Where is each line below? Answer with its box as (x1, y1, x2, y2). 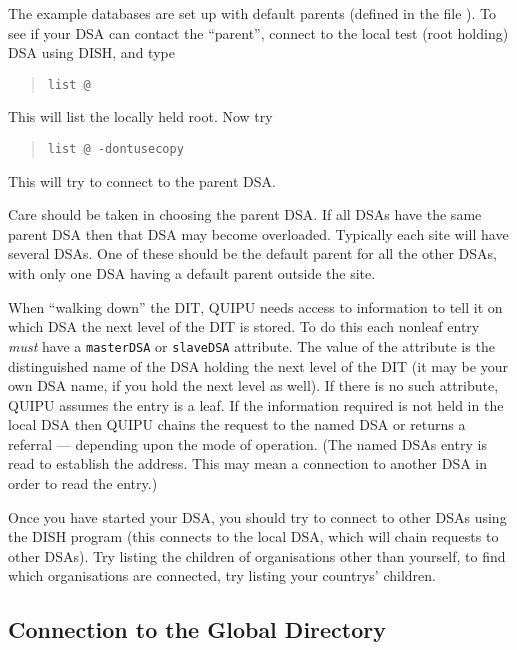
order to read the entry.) (8, 473, 158, 494)
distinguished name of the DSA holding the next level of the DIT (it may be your (8, 355, 508, 376)
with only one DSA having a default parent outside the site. (8, 263, 376, 284)
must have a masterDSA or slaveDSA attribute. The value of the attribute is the (8, 335, 495, 356)
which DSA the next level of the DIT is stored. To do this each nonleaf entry (8, 316, 480, 337)
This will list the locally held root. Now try (8, 106, 273, 127)
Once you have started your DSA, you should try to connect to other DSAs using (8, 506, 507, 527)
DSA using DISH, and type (8, 42, 175, 63)
